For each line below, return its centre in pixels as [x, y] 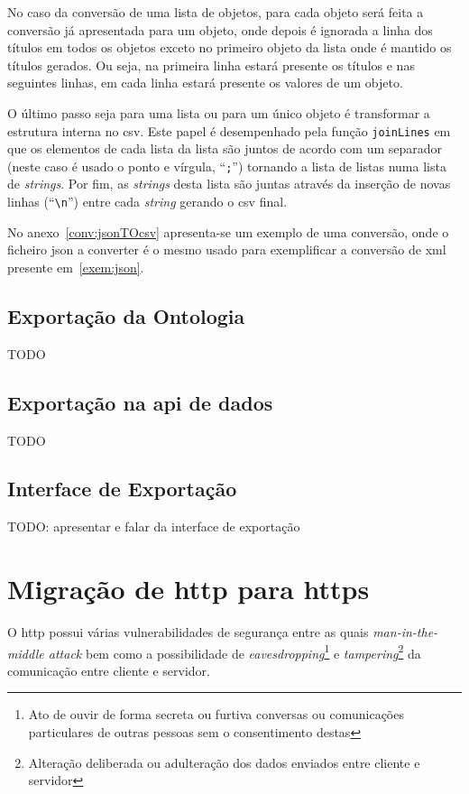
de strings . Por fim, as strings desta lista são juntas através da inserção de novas [229, 184]
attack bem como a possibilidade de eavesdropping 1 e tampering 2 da [234, 651]
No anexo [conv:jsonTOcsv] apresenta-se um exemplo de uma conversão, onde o [228, 231]
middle [26, 653]
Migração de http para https [189, 589]
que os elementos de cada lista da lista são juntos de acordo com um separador [225, 148]
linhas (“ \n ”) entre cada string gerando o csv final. [147, 202]
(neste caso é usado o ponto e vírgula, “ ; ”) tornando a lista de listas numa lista [227, 166]
